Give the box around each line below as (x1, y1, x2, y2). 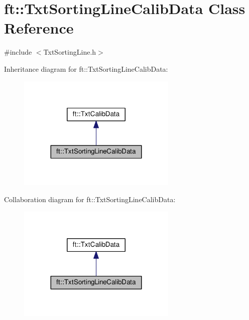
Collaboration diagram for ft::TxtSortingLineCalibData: (4, 194, 176, 205)
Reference (4, 18, 74, 38)
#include (4, 47, 32, 57)
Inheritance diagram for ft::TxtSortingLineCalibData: (4, 63, 168, 74)
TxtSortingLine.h (43, 47, 96, 57)
